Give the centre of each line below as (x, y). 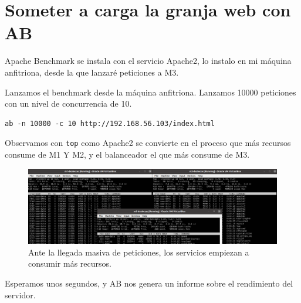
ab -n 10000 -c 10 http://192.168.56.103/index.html (110, 123)
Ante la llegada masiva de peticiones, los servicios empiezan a (139, 252)
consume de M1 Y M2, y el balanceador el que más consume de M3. (127, 154)
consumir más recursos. (70, 263)
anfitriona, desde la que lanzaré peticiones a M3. (92, 72)
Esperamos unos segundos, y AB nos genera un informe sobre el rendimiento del (149, 283)
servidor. (20, 295)
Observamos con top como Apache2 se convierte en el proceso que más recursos (148, 143)
